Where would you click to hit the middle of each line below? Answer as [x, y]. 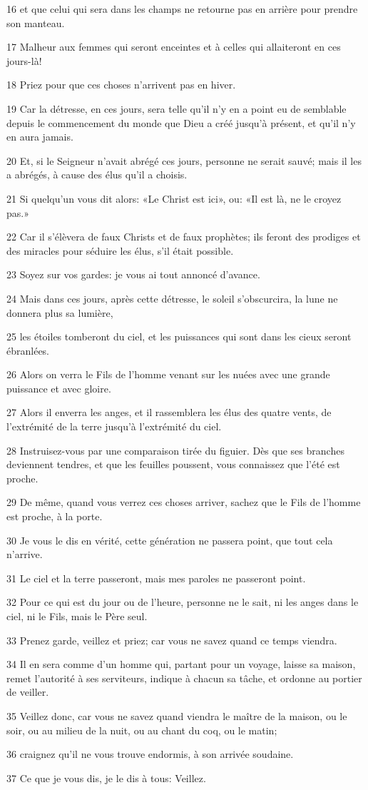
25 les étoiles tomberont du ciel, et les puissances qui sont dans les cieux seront [179, 336]
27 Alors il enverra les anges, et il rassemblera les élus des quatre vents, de [169, 412]
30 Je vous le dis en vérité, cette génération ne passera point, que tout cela [170, 540]
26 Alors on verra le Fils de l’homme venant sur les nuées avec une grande [168, 374]
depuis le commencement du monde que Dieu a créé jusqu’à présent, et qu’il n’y [181, 122]
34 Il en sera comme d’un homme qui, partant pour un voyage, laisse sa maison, [181, 664]
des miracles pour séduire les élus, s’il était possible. [120, 250]
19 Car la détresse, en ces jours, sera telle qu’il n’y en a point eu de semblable [177, 108]
